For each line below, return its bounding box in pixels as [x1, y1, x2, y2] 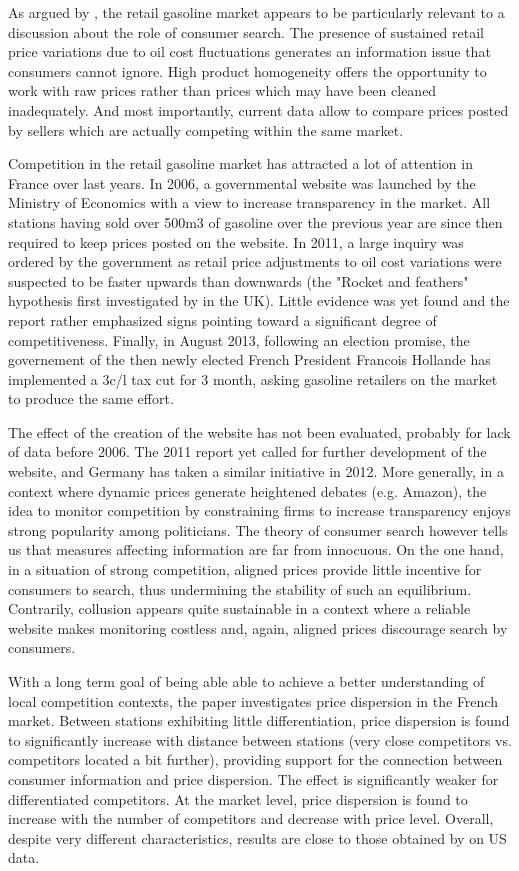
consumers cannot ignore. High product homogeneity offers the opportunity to [8, 60, 487, 81]
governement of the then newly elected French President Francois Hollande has [8, 349, 491, 370]
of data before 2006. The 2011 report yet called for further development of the [8, 441, 487, 462]
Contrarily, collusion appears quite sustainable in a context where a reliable [8, 598, 471, 619]
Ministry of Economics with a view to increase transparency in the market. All [8, 192, 491, 213]
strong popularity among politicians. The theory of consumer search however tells [8, 519, 508, 540]
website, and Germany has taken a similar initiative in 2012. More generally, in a [8, 461, 504, 482]
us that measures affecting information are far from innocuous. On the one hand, [8, 539, 504, 560]
